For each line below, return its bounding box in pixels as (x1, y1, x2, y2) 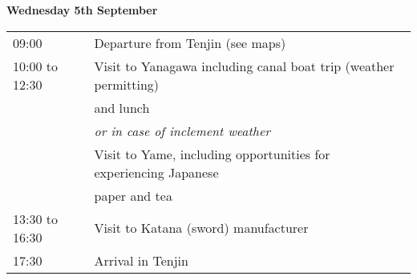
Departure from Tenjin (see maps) (94, 33, 286, 52)
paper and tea (94, 186, 172, 205)
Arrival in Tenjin (94, 250, 188, 270)
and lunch (94, 98, 150, 117)
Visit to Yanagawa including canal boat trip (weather (94, 56, 395, 75)
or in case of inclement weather (94, 121, 271, 140)
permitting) (94, 74, 160, 94)
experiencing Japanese (94, 162, 219, 182)
